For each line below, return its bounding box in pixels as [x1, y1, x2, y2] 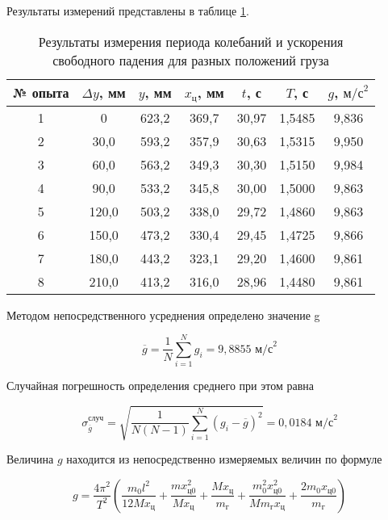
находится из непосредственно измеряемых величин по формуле [66, 451, 382, 468]
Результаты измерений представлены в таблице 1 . [6, 2, 249, 19]
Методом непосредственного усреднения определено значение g [6, 306, 320, 323]
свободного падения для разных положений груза [52, 50, 329, 69]
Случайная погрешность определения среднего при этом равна [6, 377, 314, 394]
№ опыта [13, 83, 69, 103]
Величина [6, 451, 54, 468]
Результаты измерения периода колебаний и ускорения [38, 31, 344, 51]
